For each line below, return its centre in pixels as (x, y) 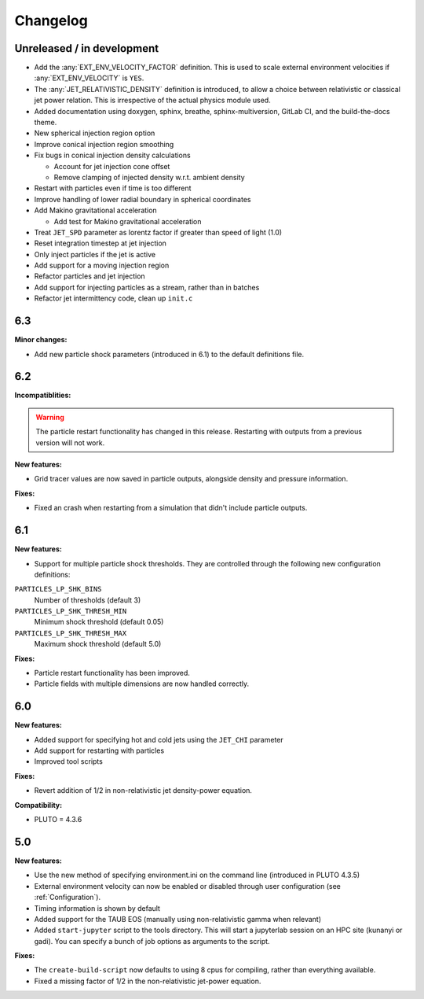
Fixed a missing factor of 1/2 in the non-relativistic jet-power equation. (148, 981)
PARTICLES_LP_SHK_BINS (58, 589)
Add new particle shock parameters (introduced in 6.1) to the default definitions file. (169, 354)
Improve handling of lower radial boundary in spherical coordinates (143, 199)
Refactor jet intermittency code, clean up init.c (113, 298)
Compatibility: (38, 805)
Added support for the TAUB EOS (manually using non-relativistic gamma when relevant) (178, 919)
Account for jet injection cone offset (112, 166)
